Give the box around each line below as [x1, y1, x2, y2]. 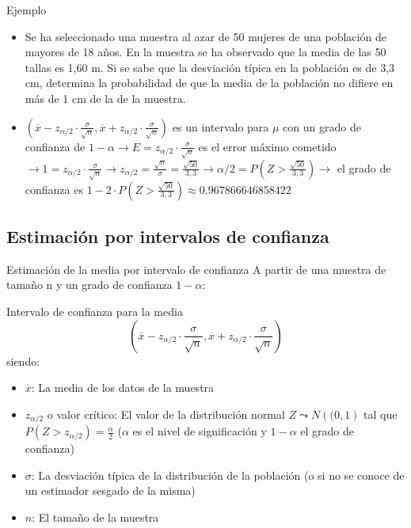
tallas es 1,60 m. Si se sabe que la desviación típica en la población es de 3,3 [25, 59, 395, 75]
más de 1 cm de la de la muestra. [25, 89, 186, 106]
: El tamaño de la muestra [32, 508, 159, 525]
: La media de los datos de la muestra [31, 379, 215, 396]
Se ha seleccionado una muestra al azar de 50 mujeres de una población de [25, 28, 386, 44]
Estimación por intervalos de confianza [6, 223, 329, 248]
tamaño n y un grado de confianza [6, 276, 173, 293]
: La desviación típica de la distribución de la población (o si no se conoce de [31, 466, 405, 483]
